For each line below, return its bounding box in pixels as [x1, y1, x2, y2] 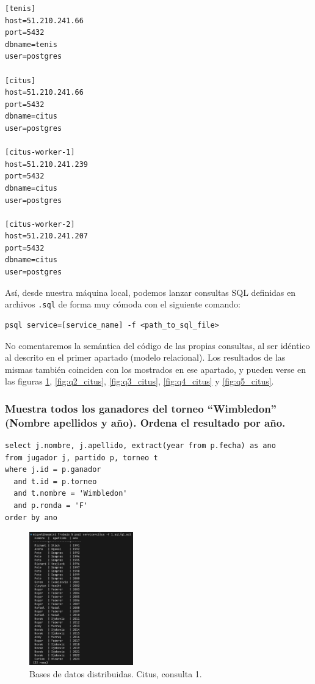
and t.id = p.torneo [13, 477, 97, 486]
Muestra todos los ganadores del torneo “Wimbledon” [5, 400, 277, 416]
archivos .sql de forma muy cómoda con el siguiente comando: [5, 298, 241, 311]
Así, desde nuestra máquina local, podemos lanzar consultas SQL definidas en [5, 285, 296, 298]
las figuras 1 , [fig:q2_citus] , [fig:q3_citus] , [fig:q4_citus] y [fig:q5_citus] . [5, 375, 274, 388]
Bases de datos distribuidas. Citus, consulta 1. [29, 667, 202, 680]
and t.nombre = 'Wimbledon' [13, 489, 128, 498]
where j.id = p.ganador [5, 465, 101, 474]
